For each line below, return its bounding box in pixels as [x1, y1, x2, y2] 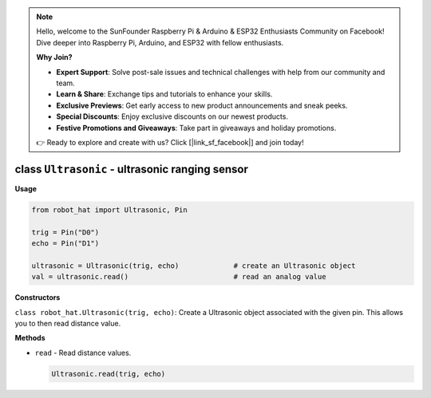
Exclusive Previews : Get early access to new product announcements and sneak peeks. [56, 100, 348, 110]
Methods [14, 333, 45, 343]
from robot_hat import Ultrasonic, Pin [31, 205, 188, 215]
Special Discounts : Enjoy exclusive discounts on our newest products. [56, 112, 289, 121]
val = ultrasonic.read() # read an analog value [31, 272, 326, 282]
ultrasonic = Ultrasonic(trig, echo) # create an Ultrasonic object [31, 261, 356, 270]
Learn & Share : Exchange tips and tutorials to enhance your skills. [56, 89, 273, 99]
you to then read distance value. [14, 318, 121, 328]
